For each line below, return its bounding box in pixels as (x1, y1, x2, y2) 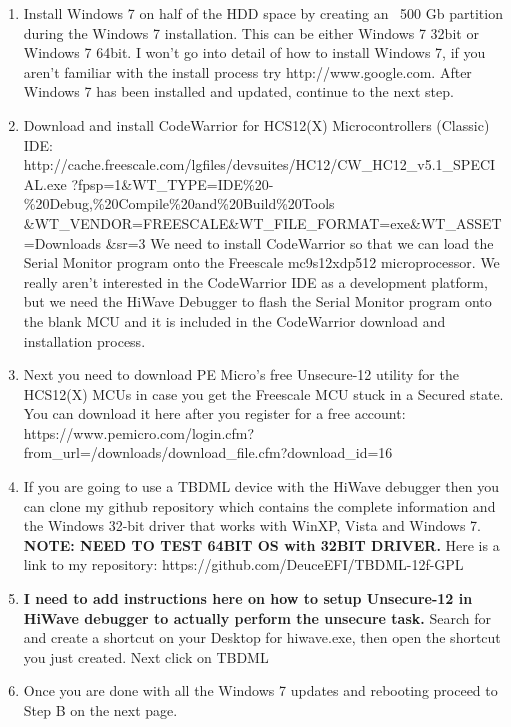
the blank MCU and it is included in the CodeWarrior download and (23, 310, 446, 331)
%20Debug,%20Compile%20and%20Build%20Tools (23, 193, 335, 214)
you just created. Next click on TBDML (23, 646, 269, 667)
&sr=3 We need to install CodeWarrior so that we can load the (105, 232, 494, 253)
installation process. (23, 330, 146, 351)
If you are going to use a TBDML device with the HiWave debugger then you (23, 476, 499, 497)
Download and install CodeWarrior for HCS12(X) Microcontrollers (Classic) (23, 114, 490, 135)
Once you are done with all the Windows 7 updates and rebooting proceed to (23, 680, 498, 701)
